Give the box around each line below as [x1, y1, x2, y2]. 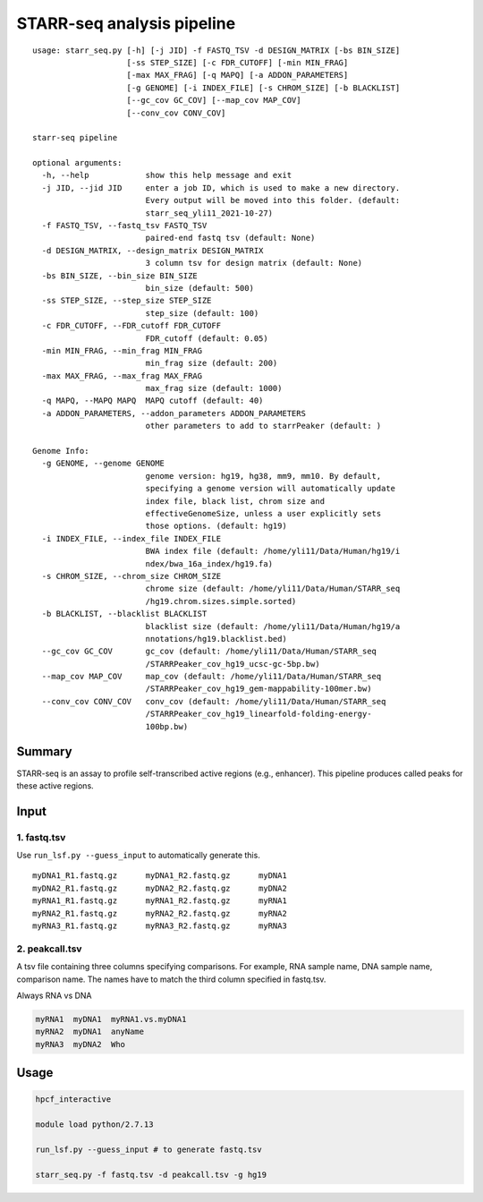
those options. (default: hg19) [145, 521, 288, 532]
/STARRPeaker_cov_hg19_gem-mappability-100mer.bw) [145, 684, 372, 694]
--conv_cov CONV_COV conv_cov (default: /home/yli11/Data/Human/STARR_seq [41, 696, 386, 706]
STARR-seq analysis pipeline [16, 13, 236, 33]
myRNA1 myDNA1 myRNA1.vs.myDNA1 [35, 1014, 187, 1024]
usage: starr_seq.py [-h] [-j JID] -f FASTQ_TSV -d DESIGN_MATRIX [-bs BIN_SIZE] [32, 45, 401, 55]
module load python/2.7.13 [35, 1120, 154, 1130]
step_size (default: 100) [145, 308, 259, 318]
